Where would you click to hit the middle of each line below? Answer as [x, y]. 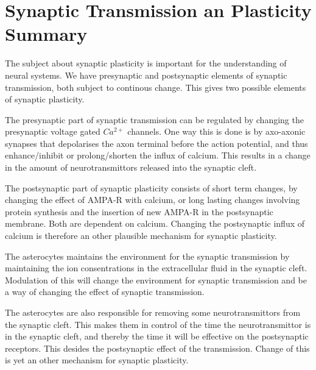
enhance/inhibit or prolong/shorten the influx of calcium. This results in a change [158, 155]
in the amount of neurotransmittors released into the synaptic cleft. [131, 167]
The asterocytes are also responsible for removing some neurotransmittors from [153, 312]
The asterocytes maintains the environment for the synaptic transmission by [147, 256]
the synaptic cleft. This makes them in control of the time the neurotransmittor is [158, 324]
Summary [46, 34]
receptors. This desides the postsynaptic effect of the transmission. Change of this [157, 348]
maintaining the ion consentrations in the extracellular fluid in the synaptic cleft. [156, 268]
